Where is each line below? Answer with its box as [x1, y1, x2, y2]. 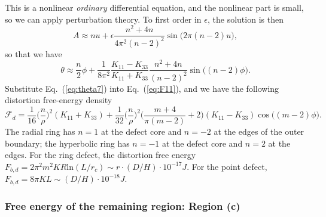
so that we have [5, 47, 62, 60]
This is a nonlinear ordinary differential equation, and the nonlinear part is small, [5, 1, 304, 13]
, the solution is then [208, 13, 284, 25]
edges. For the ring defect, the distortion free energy [5, 148, 196, 161]
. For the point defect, [187, 160, 267, 172]
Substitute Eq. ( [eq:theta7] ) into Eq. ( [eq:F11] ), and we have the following [5, 82, 279, 94]
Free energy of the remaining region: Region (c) [5, 198, 240, 213]
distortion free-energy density [5, 94, 112, 106]
